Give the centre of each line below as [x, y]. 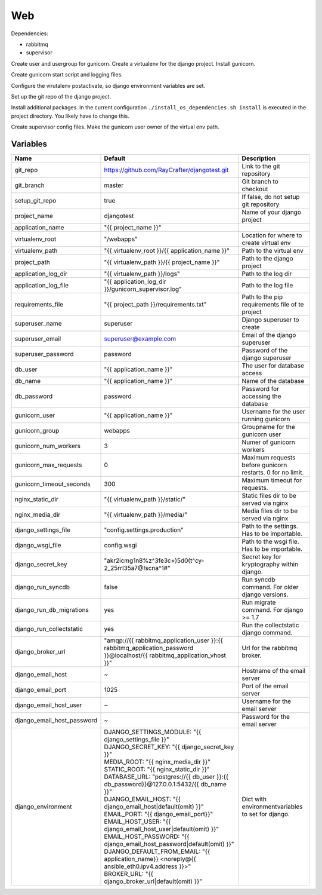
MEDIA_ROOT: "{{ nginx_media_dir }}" [157, 762]
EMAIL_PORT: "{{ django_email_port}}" [159, 814]
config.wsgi [120, 545]
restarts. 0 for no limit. [273, 472]
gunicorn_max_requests [48, 465]
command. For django [273, 609]
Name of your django [271, 212]
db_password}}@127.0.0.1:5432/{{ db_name [165, 784]
